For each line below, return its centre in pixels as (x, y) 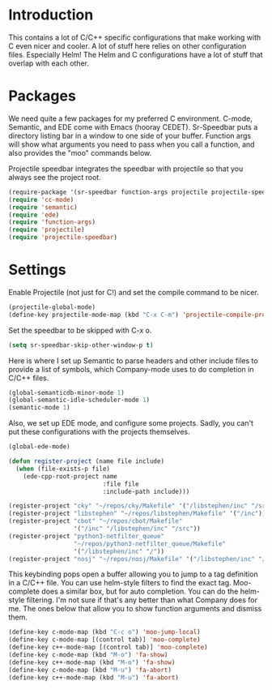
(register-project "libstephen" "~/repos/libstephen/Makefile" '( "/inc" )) (137, 514)
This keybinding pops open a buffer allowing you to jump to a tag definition (133, 574)
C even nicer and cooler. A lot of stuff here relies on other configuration (127, 45)
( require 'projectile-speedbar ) (63, 238)
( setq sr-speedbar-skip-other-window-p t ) (81, 345)
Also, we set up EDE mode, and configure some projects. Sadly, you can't (131, 423)
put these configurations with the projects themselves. (99, 432)
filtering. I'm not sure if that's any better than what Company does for (142, 600)
